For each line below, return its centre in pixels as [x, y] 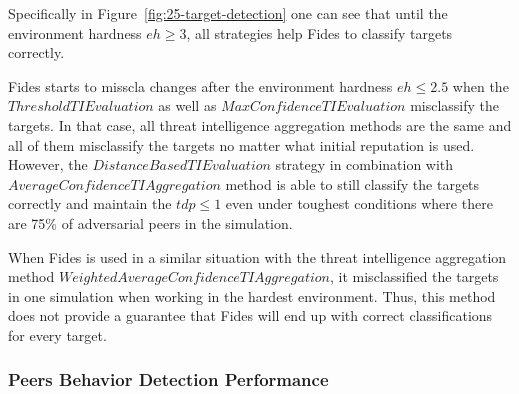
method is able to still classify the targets [352, 183]
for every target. [57, 334]
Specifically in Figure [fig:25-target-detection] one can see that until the [228, 13]
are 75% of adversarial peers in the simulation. [150, 222]
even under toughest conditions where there [359, 203]
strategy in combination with [364, 164]
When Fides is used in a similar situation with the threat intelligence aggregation [257, 256]
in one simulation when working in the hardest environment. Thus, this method [252, 295]
